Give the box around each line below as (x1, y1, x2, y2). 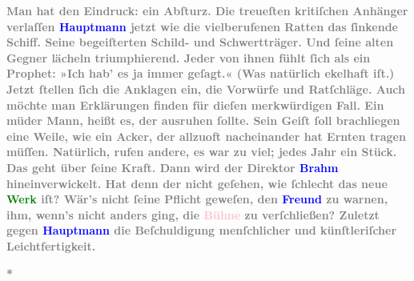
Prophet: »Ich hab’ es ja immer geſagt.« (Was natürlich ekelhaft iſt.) (6, 65, 395, 82)
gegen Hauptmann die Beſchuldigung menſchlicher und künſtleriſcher (6, 222, 397, 239)
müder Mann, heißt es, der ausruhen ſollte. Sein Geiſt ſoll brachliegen (6, 112, 400, 129)
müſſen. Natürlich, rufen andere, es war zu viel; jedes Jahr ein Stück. (6, 143, 397, 160)
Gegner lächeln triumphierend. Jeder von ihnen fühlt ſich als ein (6, 49, 371, 66)
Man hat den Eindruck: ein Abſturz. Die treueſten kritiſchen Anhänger (6, 2, 408, 18)
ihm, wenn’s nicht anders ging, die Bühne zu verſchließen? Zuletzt (6, 206, 380, 223)
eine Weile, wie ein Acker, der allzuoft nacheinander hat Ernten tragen (6, 127, 406, 144)
